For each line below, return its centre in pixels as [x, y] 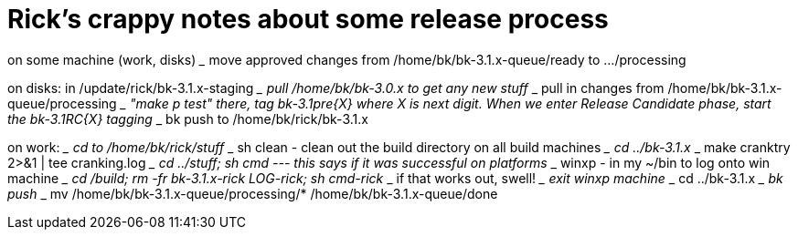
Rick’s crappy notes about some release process [308, 19]
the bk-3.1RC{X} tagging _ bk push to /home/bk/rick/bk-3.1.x [188, 118]
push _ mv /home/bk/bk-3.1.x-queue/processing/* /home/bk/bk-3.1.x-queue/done [253, 193]
